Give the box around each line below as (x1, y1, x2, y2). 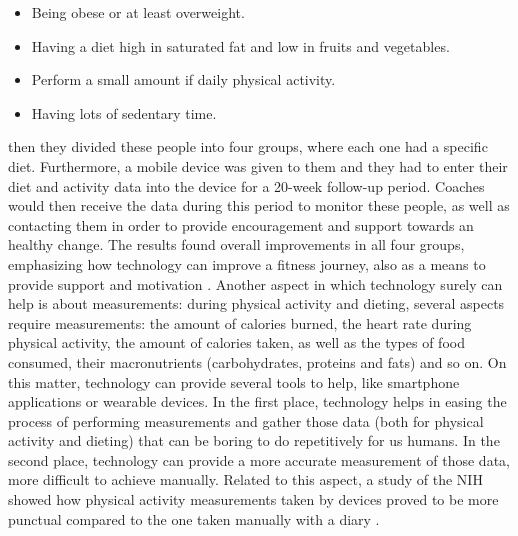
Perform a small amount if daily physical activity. (31, 69, 336, 90)
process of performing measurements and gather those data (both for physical (8, 410, 484, 431)
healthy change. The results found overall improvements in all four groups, (8, 234, 465, 255)
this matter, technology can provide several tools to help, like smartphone (8, 371, 460, 392)
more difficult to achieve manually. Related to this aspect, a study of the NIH (8, 469, 483, 490)
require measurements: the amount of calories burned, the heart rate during (8, 312, 472, 333)
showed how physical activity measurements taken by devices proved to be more (8, 489, 499, 510)
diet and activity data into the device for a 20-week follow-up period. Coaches (8, 175, 485, 196)
